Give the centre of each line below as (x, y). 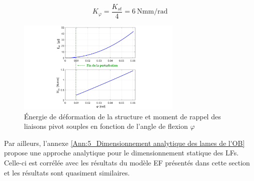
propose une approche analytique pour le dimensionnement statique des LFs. (121, 153)
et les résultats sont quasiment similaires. (67, 172)
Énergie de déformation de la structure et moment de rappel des (122, 116)
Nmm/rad (152, 12)
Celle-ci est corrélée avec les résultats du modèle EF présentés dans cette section (127, 162)
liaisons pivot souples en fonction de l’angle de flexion (106, 126)
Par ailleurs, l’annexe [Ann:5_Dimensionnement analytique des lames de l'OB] (124, 143)
